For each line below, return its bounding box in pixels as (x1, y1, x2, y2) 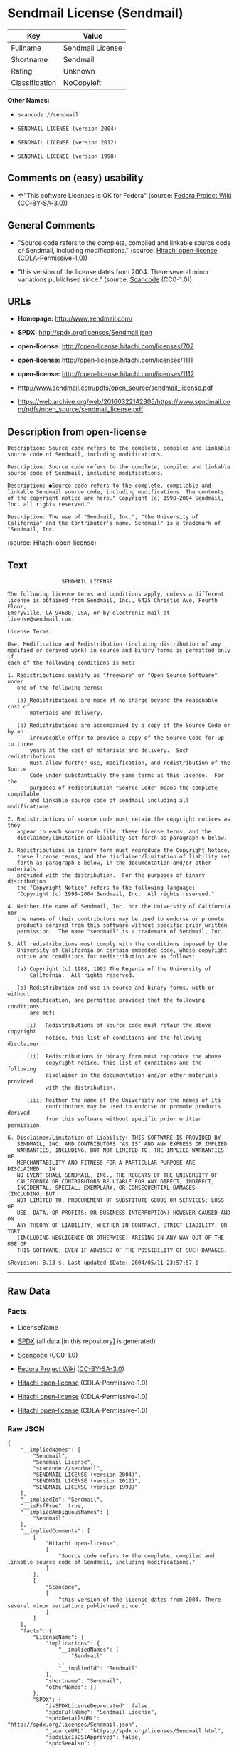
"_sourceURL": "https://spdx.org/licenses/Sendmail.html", (45, 1727, 224, 1735)
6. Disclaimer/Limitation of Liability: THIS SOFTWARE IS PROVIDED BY (7, 1134, 221, 1141)
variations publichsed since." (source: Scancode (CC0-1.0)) (17, 275, 193, 284)
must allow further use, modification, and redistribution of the (29, 759, 231, 766)
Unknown (63, 66, 95, 76)
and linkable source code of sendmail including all (29, 797, 190, 804)
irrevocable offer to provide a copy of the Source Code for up (29, 734, 224, 741)
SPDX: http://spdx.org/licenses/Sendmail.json (17, 328, 153, 337)
